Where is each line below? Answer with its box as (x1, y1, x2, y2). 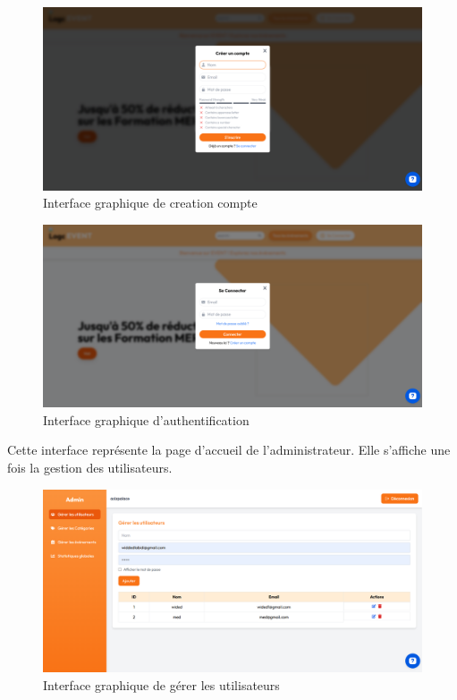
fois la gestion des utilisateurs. (7, 458, 173, 477)
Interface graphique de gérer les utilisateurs (43, 675, 280, 694)
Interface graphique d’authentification (43, 410, 250, 429)
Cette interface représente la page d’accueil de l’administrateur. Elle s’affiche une (7, 440, 451, 459)
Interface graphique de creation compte (43, 193, 258, 212)
